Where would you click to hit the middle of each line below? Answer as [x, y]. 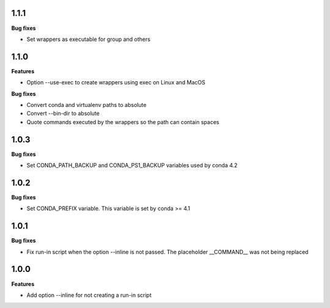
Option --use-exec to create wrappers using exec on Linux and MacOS [116, 82]
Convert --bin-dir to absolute [63, 114]
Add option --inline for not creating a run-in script [89, 295]
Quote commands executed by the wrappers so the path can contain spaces [123, 122]
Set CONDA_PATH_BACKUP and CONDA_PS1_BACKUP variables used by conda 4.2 [132, 166]
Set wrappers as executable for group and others [89, 39]
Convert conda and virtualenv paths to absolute [86, 105]
